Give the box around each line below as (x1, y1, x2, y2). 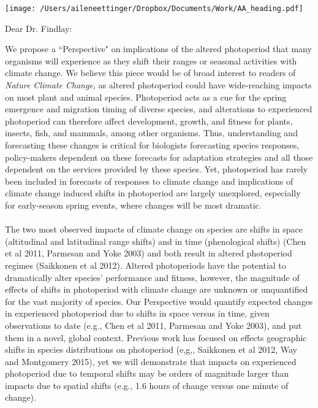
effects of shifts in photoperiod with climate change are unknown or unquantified (5, 283, 308, 296)
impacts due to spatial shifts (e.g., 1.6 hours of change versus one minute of (5, 379, 289, 391)
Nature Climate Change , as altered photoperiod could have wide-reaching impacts (5, 79, 312, 91)
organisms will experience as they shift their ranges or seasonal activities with (5, 54, 297, 67)
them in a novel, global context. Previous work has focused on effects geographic (5, 331, 307, 344)
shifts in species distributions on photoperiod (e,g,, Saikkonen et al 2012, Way (5, 343, 297, 356)
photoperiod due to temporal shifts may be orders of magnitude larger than (5, 367, 289, 380)
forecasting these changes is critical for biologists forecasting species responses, (5, 139, 300, 151)
